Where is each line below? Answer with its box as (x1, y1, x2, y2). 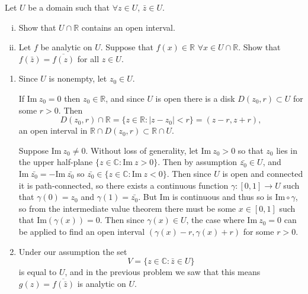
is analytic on (77, 277, 126, 289)
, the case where (186, 214, 245, 226)
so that (238, 144, 264, 156)
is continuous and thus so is (172, 190, 272, 203)
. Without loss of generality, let (85, 144, 198, 156)
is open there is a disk (155, 92, 235, 104)
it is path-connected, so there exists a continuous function (18, 179, 229, 191)
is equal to (18, 266, 57, 278)
